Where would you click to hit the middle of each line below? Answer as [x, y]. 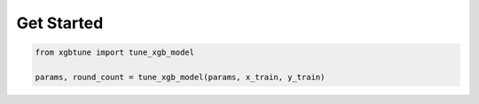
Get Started [60, 23]
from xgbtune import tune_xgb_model [115, 52]
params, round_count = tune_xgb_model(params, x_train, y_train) [180, 77]
